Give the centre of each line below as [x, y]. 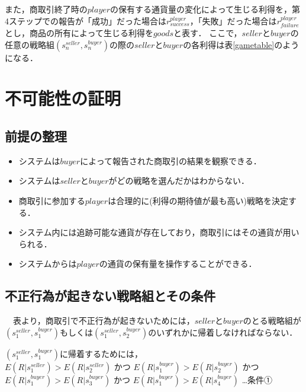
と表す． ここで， [208, 33]
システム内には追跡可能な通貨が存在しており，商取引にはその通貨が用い [159, 232]
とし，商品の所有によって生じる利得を [79, 33]
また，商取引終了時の [46, 9]
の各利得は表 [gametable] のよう [241, 44]
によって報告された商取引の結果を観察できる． [171, 160]
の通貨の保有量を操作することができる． [178, 264]
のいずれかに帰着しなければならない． [223, 332]
